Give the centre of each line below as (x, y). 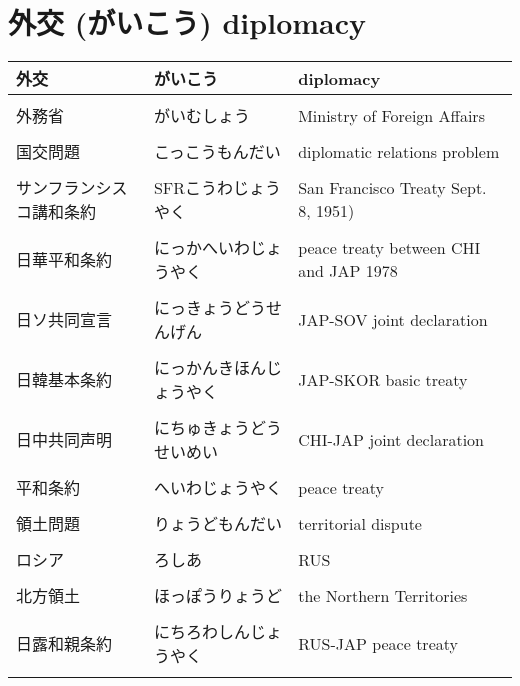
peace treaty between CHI (389, 248)
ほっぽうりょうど (217, 596)
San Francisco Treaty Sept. (392, 188)
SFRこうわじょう (217, 188)
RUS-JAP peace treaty (378, 643)
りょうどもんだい (217, 524)
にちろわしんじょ (217, 632)
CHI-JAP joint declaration (391, 439)
